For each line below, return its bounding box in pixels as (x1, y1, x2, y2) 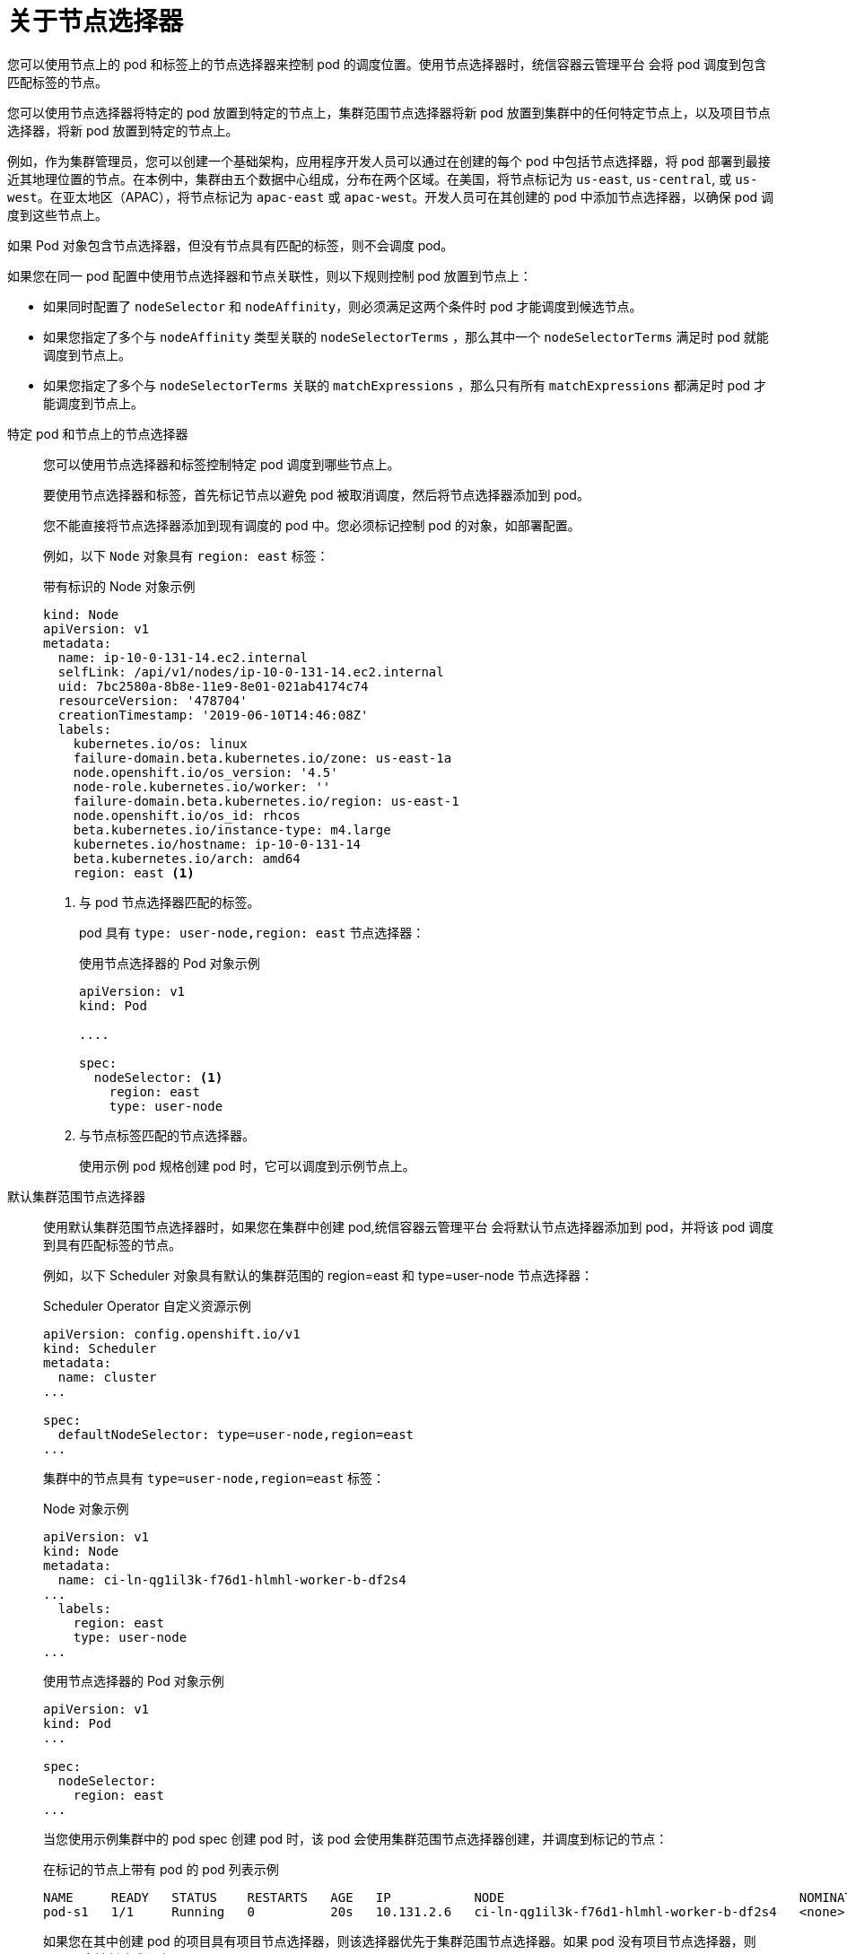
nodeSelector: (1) (93, 1069, 223, 1085)
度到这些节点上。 (7, 206, 108, 222)
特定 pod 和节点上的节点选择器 (7, 425, 188, 441)
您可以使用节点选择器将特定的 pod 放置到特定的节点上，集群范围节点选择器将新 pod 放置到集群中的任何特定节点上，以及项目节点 (7, 104, 771, 120)
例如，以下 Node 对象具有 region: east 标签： (43, 547, 329, 563)
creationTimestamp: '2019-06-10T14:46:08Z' (57, 707, 369, 722)
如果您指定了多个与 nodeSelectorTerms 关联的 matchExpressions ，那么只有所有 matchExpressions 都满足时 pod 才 (43, 377, 767, 393)
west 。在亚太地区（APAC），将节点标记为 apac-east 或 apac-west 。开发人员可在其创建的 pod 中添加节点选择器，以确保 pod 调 (7, 188, 774, 205)
